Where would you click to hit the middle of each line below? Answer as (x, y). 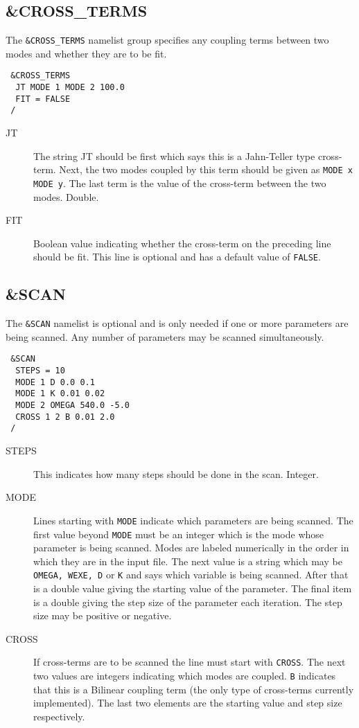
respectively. (59, 716)
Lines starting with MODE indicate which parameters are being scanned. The (193, 520)
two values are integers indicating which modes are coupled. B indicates (185, 676)
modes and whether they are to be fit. (86, 53)
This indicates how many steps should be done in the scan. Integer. (176, 473)
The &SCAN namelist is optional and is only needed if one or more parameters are (177, 323)
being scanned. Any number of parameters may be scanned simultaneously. (165, 336)
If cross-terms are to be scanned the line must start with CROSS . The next (190, 662)
